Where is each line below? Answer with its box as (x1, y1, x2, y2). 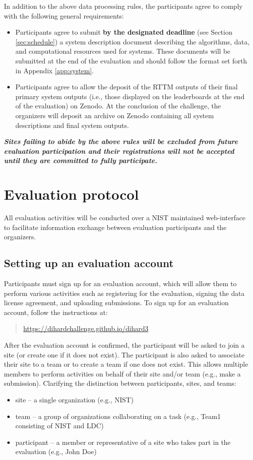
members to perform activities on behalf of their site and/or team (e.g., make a (4, 368, 241, 378)
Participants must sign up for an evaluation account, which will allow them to (4, 278, 237, 289)
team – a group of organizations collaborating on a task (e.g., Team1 (15, 411, 221, 421)
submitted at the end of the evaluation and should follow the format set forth (15, 55, 247, 65)
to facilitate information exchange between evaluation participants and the (4, 222, 227, 232)
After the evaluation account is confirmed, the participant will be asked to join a (4, 339, 245, 350)
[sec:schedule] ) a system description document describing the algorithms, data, (15, 36, 250, 46)
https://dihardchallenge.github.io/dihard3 (23, 323, 149, 334)
